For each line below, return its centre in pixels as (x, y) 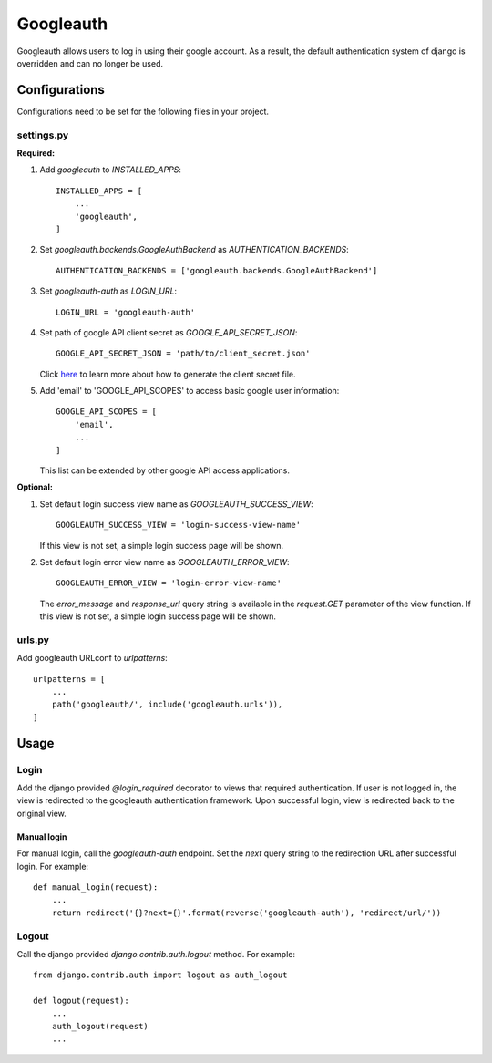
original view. (42, 813)
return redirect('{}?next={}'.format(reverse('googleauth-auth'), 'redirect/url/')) (246, 913)
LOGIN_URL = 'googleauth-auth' (126, 312)
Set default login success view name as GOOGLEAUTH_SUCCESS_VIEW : (176, 504)
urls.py (33, 640)
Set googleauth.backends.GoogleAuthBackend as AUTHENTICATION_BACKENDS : (195, 250)
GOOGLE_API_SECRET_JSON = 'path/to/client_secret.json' (183, 354)
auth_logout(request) (100, 1026)
